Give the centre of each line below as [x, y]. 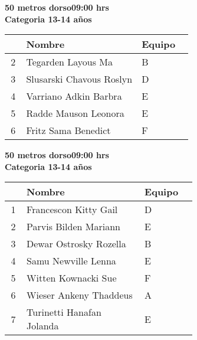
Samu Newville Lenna [71, 261]
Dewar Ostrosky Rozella [76, 244]
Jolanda [43, 326]
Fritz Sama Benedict [68, 130]
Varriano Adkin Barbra [74, 96]
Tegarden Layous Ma [69, 62]
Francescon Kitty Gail [72, 210]
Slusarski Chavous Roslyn [79, 79]
